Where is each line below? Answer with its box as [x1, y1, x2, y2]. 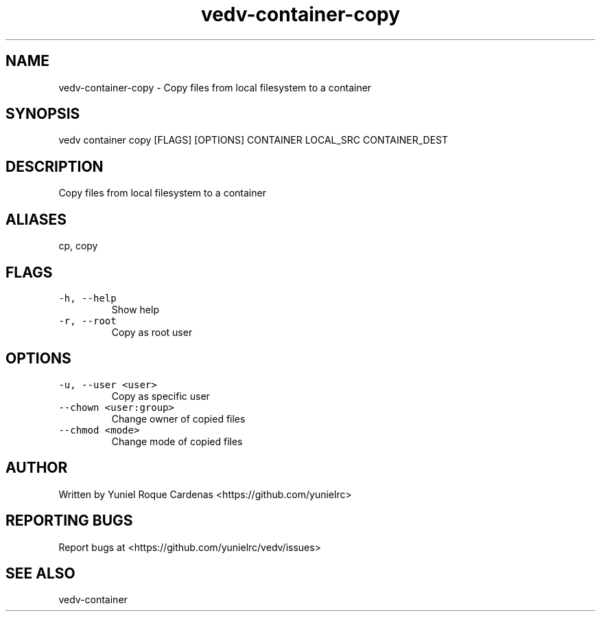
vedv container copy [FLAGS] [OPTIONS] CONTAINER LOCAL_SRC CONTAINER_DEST [58, 134, 449, 146]
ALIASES [5, 210, 67, 228]
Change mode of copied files [111, 435, 243, 447]
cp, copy [58, 240, 98, 252]
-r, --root [58, 315, 117, 326]
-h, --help [58, 292, 117, 304]
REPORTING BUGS [5, 512, 133, 530]
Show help [111, 303, 159, 315]
